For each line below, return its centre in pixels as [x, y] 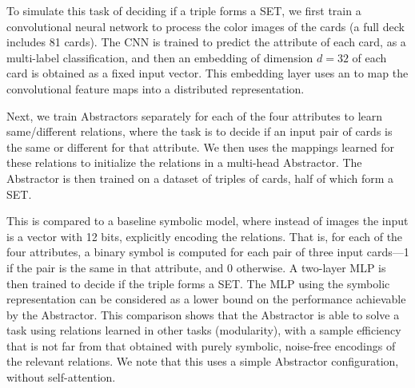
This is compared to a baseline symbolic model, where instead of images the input [207, 221]
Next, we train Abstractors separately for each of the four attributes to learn [195, 115]
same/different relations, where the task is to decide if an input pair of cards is [200, 131]
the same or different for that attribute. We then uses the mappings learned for [201, 146]
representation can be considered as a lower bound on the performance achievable [206, 299]
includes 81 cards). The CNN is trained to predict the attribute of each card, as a [206, 42]
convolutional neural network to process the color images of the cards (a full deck [206, 26]
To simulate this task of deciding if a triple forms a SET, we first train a [184, 10]
